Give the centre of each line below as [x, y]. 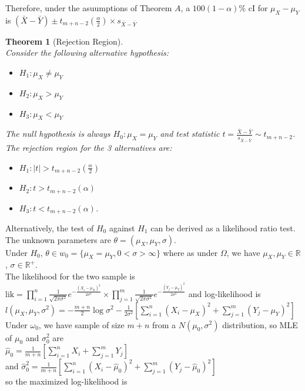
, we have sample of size [81, 324]
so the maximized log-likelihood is [66, 381]
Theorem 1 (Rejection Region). [64, 41]
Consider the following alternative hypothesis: [87, 53]
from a [164, 324]
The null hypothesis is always [58, 134]
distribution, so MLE [260, 324]
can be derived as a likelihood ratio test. [223, 227]
